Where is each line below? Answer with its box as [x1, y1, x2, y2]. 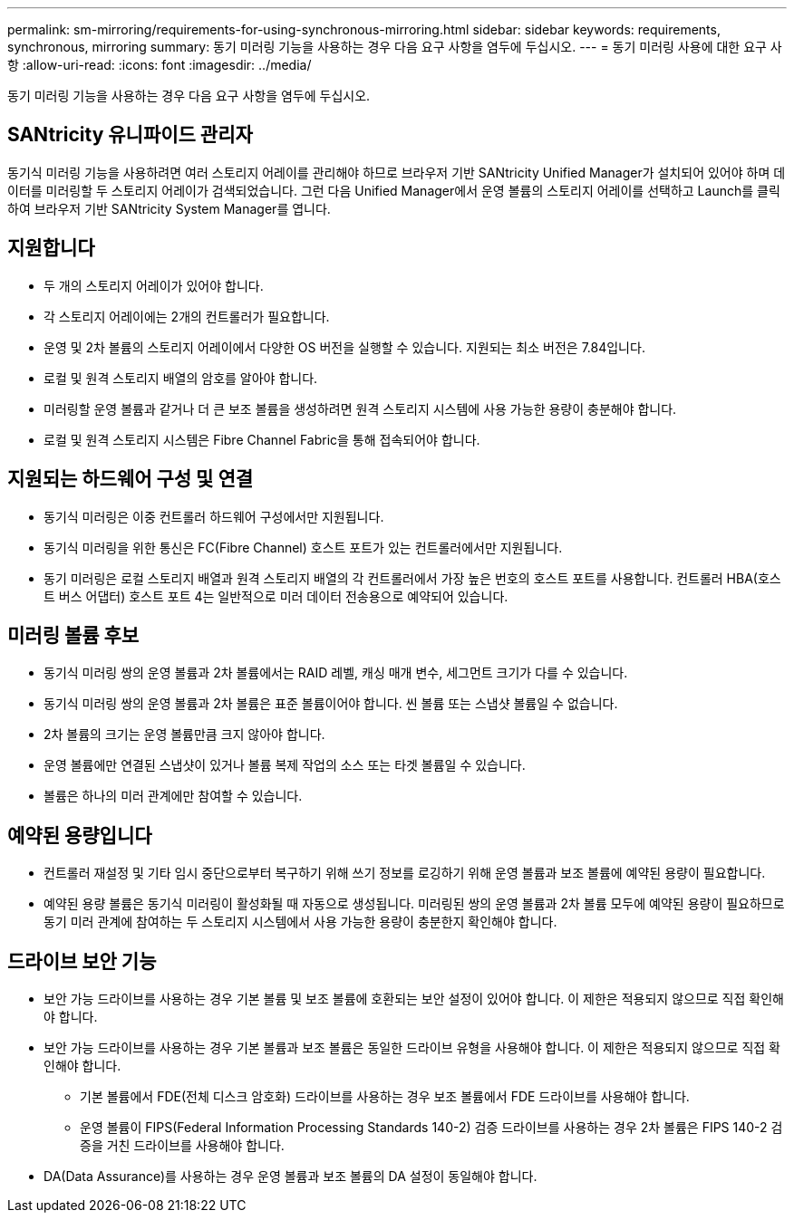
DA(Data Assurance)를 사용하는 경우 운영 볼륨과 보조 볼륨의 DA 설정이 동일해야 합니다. [44, 1168, 537, 1185]
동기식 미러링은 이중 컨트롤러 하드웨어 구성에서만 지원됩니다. [44, 508, 384, 524]
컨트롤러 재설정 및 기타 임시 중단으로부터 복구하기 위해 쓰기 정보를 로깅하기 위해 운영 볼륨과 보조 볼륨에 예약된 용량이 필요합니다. [44, 865, 766, 881]
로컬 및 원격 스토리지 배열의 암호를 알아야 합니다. [44, 370, 318, 386]
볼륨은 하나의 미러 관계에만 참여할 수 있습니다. [44, 788, 303, 804]
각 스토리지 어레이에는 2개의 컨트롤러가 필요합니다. [44, 308, 330, 324]
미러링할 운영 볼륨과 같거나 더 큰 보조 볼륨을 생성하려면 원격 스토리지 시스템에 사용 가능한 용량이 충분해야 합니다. [44, 400, 677, 417]
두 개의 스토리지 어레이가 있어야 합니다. [44, 277, 264, 293]
